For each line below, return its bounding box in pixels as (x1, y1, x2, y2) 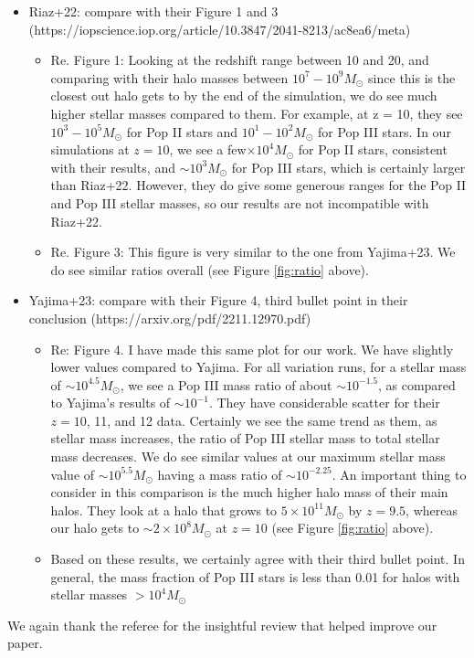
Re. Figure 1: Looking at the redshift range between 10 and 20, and (50, 50, 429, 69)
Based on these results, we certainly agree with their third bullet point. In (50, 549, 465, 568)
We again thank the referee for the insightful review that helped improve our (7, 615, 437, 634)
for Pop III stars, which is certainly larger (231, 157, 466, 176)
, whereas (406, 500, 458, 519)
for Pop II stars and (126, 122, 238, 141)
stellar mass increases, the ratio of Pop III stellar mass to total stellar (50, 429, 440, 448)
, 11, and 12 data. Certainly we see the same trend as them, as (86, 410, 437, 430)
